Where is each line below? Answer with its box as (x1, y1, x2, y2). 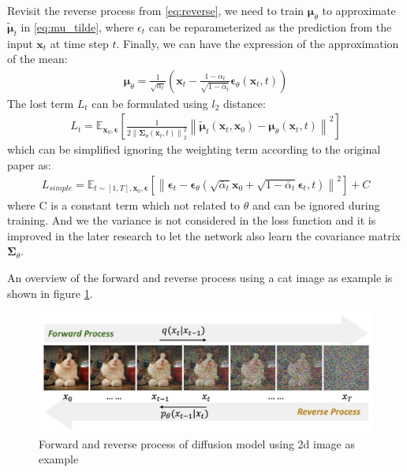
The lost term (7, 95, 74, 111)
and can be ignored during (252, 196, 380, 213)
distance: (223, 95, 266, 111)
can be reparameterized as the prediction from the (148, 18, 392, 35)
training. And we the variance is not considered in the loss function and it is (7, 212, 376, 229)
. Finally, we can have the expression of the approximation (116, 35, 399, 51)
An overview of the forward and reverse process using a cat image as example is (7, 269, 393, 286)
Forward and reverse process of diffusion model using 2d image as (39, 435, 356, 452)
